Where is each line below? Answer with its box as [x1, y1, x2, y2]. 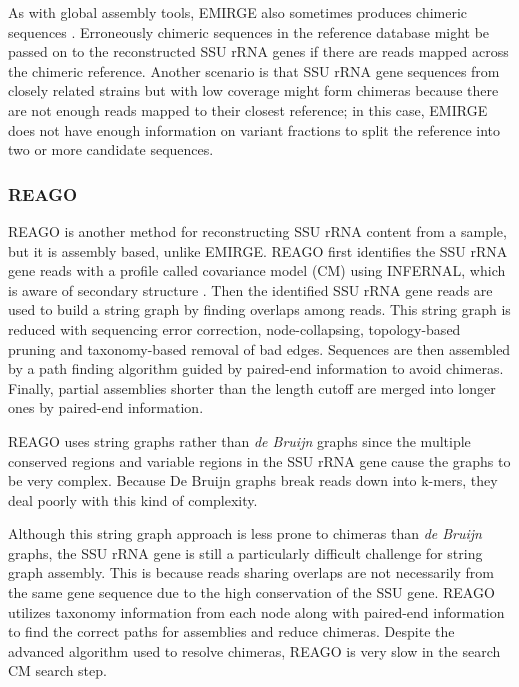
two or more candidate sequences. [8, 139, 214, 160]
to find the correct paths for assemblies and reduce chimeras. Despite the [8, 621, 455, 642]
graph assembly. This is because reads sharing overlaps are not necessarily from [8, 562, 494, 583]
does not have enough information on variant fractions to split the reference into [8, 119, 500, 140]
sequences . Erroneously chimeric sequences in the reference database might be [8, 21, 490, 42]
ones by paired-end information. [8, 397, 204, 418]
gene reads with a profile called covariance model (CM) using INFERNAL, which [8, 260, 506, 281]
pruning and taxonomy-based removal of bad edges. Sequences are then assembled [8, 338, 511, 359]
